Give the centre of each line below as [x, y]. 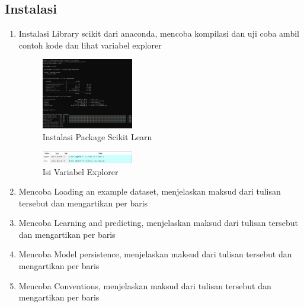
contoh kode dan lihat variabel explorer [90, 45]
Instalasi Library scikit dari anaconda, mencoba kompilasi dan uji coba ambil [159, 33]
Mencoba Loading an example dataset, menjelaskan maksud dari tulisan [150, 191]
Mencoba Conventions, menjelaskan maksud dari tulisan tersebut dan [145, 285]
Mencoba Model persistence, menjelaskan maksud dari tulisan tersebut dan [155, 254]
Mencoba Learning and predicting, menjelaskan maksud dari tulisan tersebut [159, 223]
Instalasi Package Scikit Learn [97, 137]
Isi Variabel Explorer [80, 171]
